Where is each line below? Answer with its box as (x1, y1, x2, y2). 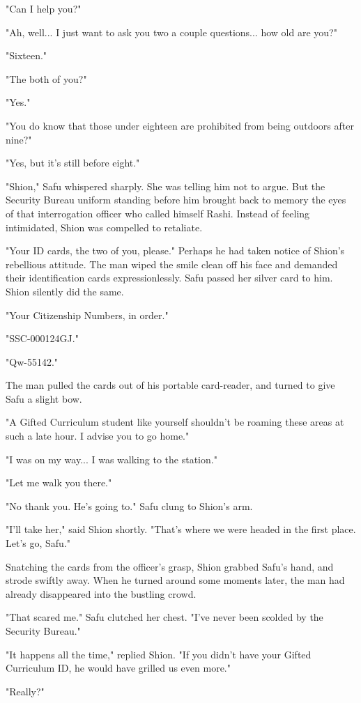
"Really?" (6, 683, 45, 698)
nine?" (6, 132, 32, 146)
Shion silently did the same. (6, 284, 124, 298)
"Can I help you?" (6, 1, 82, 15)
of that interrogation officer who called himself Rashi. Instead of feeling (6, 206, 310, 220)
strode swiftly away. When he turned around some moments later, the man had (6, 573, 345, 587)
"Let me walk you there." (6, 475, 112, 490)
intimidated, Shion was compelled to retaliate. (6, 219, 203, 234)
